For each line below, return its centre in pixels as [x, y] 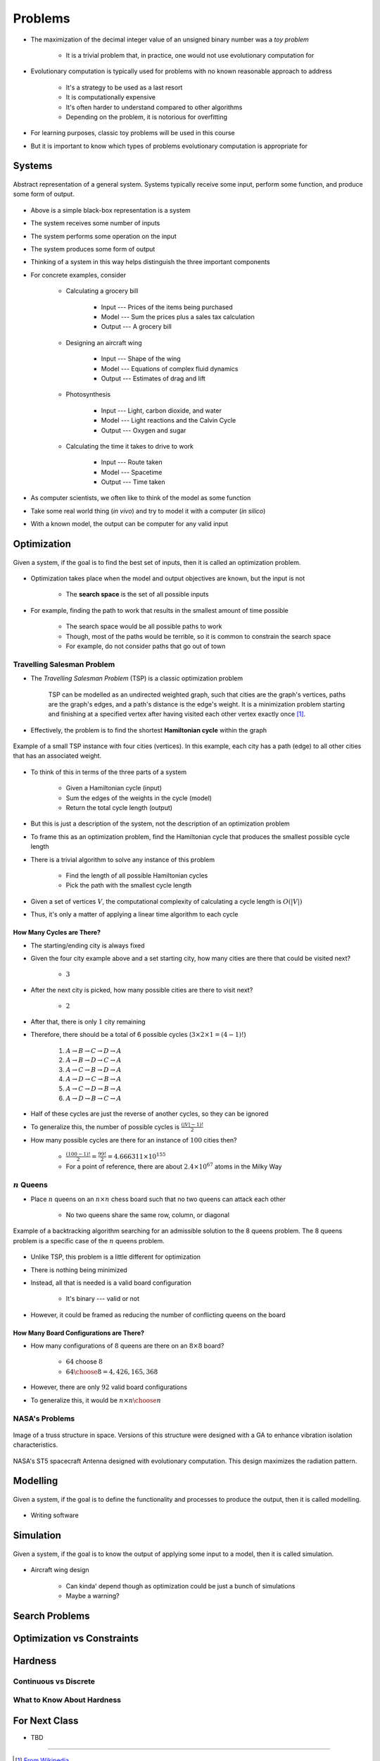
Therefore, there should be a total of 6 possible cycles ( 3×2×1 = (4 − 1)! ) [138, 1035]
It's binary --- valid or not [103, 1299]
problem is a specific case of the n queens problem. [89, 1240]
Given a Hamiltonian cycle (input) [114, 788]
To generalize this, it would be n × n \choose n [96, 1400]
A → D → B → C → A [94, 1098]
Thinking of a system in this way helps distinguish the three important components [150, 262]
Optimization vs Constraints [76, 1638]
